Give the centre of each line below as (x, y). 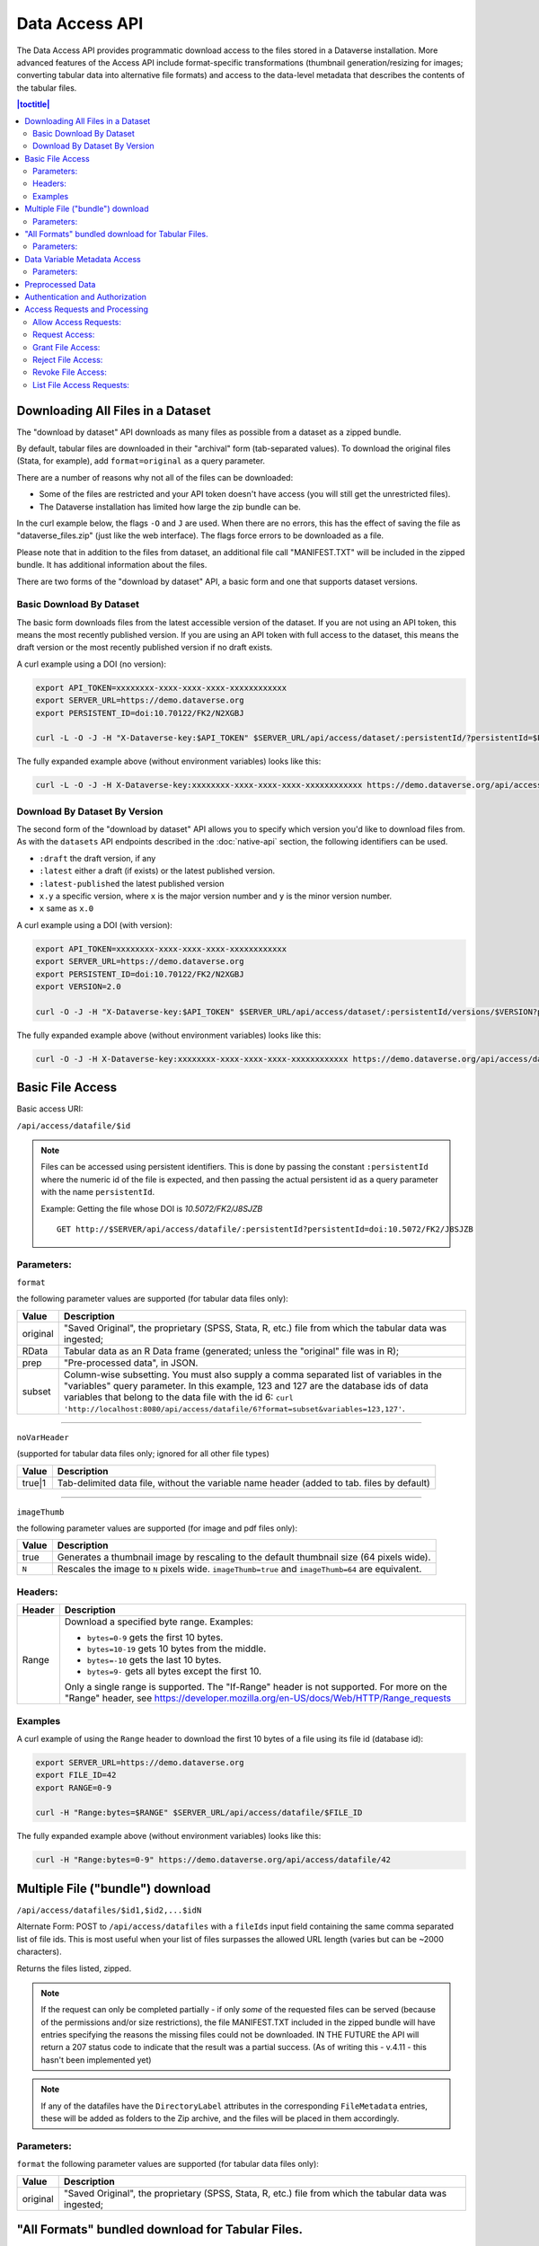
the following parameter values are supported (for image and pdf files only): (157, 1528)
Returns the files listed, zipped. (74, 1968)
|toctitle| (33, 104)
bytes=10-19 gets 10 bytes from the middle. (177, 1649)
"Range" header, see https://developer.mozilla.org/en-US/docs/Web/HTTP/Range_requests (258, 1698)
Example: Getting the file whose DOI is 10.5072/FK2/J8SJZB (152, 1208)
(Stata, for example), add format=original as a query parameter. (141, 461)
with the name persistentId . (98, 1192)
